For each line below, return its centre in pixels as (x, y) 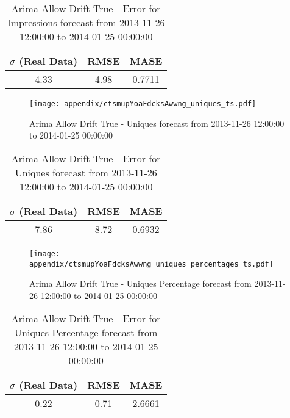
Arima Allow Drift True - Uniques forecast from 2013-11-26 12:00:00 (157, 123)
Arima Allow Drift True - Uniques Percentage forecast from (140, 283)
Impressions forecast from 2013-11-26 (86, 22)
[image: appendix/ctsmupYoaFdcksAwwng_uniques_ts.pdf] (143, 104)
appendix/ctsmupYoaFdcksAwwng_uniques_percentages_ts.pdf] (151, 264)
